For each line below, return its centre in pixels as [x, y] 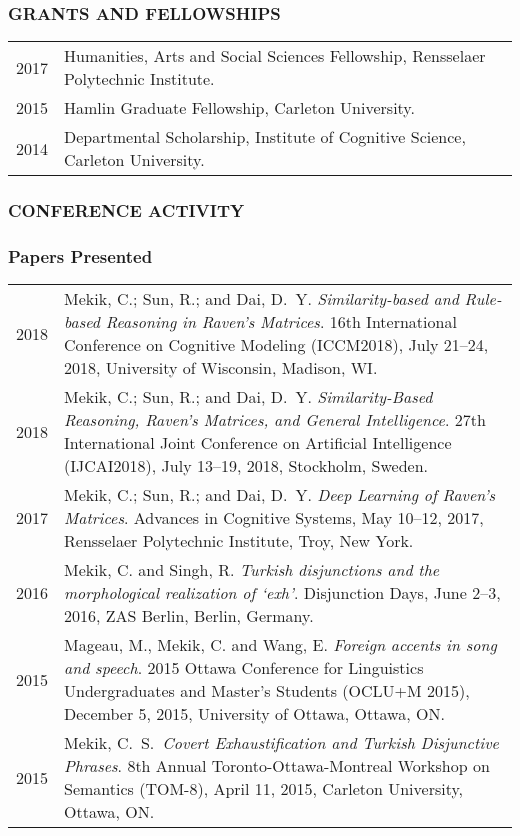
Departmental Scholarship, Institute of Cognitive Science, [265, 137]
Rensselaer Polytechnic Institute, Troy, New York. [239, 541]
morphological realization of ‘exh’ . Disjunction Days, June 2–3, [282, 593]
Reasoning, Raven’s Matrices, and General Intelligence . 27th [275, 420]
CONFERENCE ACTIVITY [126, 210]
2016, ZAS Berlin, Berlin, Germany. [189, 616]
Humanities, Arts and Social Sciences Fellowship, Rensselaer [275, 56]
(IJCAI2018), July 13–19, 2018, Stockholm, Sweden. [246, 466]
